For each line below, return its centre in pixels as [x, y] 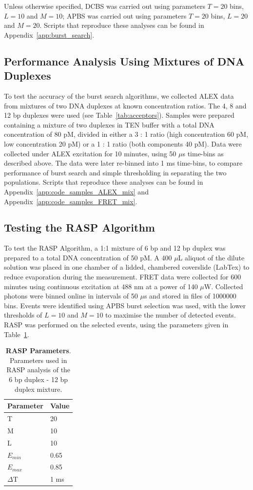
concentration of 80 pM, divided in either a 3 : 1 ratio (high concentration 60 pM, [126, 134]
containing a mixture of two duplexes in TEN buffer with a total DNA [109, 124]
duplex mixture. [39, 389]
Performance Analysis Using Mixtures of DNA [124, 61]
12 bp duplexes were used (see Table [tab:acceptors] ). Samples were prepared [119, 115]
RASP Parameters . [38, 351]
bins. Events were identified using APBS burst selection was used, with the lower [125, 305]
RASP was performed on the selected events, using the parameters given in [116, 325]
